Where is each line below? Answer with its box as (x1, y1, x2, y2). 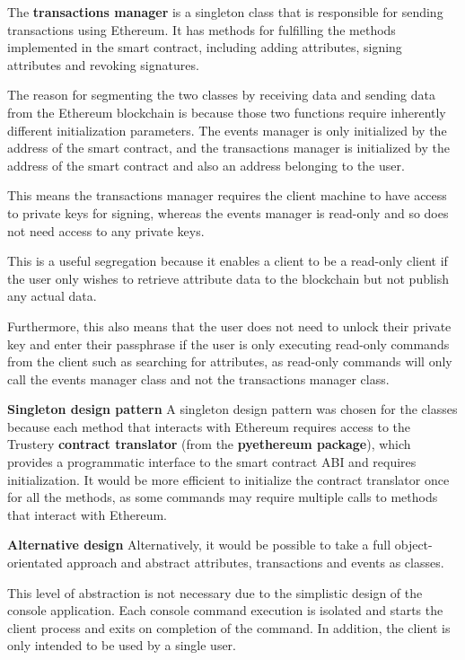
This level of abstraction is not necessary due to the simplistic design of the (7, 583, 423, 602)
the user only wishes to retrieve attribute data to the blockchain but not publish (7, 268, 450, 287)
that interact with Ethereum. (7, 505, 168, 524)
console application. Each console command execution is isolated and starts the (7, 601, 443, 620)
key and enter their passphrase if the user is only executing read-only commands (7, 334, 450, 353)
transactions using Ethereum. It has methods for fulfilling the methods (7, 20, 396, 39)
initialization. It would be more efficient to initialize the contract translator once (7, 470, 450, 488)
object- (394, 535, 433, 554)
